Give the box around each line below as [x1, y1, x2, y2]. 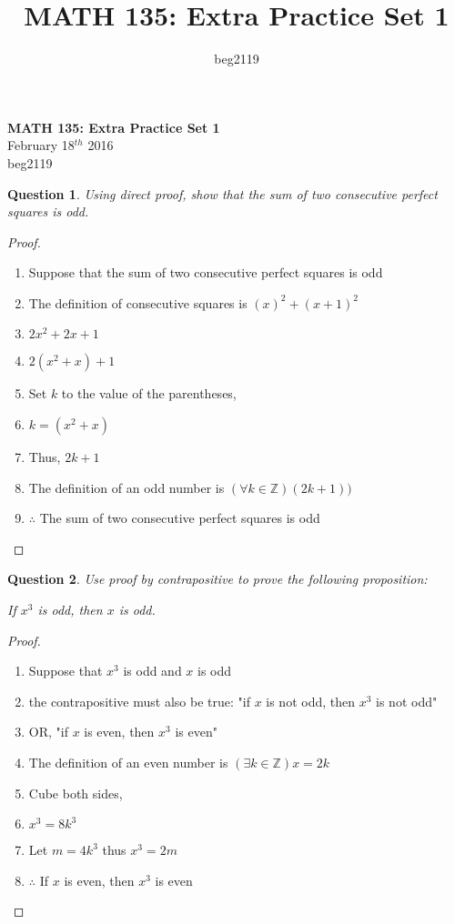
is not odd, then [266, 691, 356, 710]
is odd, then [37, 600, 103, 619]
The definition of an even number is [28, 753, 228, 771]
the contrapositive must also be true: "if [28, 691, 250, 710]
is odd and [123, 661, 182, 680]
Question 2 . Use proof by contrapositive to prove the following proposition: [7, 569, 428, 588]
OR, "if [28, 722, 68, 741]
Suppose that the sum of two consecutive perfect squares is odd [28, 263, 383, 282]
